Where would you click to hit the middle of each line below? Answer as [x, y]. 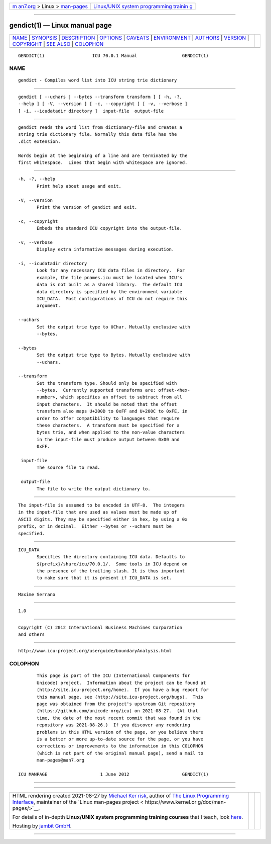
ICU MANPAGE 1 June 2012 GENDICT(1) [113, 774]
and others [32, 635]
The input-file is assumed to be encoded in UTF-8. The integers [102, 505]
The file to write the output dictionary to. [94, 489]
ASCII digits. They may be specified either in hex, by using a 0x [103, 519]
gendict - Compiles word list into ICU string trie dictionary [98, 80]
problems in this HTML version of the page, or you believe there [120, 732]
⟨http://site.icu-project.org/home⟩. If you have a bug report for [123, 690]
